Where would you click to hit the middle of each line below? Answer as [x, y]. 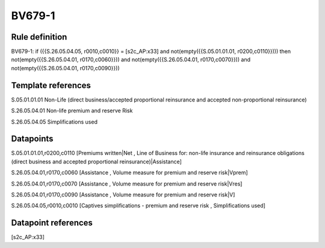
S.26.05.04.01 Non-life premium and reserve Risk [72, 110]
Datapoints [32, 139]
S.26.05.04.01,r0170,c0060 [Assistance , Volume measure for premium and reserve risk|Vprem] [129, 173]
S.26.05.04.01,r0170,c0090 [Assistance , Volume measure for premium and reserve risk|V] [123, 195]
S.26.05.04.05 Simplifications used [54, 122]
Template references [51, 85]
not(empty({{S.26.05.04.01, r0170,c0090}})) [65, 68]
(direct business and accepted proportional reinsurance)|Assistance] [96, 162]
